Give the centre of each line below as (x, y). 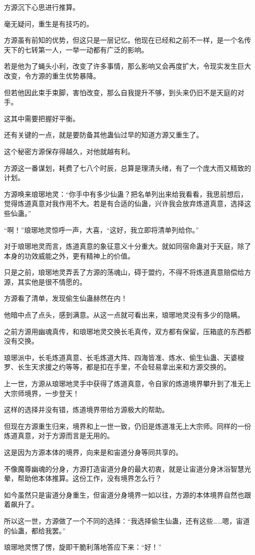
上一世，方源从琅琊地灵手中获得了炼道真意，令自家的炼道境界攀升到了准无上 (127, 383)
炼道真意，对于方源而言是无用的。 (59, 436)
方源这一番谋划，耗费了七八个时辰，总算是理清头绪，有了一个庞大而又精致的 (127, 168)
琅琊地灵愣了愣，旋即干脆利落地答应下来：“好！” (83, 547)
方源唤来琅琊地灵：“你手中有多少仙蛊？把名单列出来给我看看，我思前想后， (126, 194)
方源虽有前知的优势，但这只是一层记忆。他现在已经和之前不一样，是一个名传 (127, 40)
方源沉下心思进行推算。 (42, 7)
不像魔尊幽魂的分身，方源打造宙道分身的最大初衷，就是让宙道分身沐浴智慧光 (127, 468)
